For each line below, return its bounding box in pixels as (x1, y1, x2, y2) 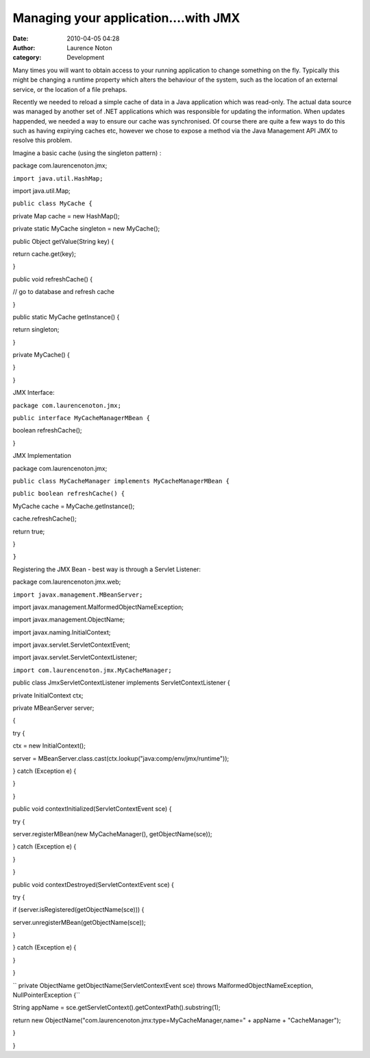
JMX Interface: (12, 389, 55, 397)
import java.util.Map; (12, 187, 71, 195)
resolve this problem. (12, 136, 73, 144)
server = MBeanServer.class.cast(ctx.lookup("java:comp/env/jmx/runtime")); (12, 754, 230, 762)
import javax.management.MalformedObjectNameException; (12, 603, 184, 611)
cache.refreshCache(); (12, 515, 77, 523)
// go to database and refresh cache (12, 288, 114, 296)
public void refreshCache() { (12, 275, 92, 283)
